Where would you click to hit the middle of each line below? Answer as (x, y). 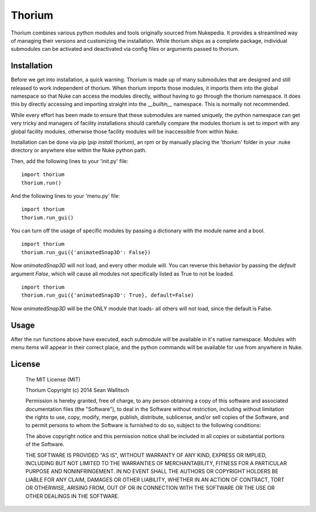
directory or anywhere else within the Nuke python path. (79, 150)
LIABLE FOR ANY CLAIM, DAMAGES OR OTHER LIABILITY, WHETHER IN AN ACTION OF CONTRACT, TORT (155, 479)
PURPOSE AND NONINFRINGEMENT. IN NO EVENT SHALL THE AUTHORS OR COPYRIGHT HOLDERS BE (152, 472)
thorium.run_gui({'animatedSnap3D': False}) (86, 252)
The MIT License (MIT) (53, 379)
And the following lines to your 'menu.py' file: (65, 195)
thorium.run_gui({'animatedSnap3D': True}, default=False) (108, 295)
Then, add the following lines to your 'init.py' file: (70, 161)
